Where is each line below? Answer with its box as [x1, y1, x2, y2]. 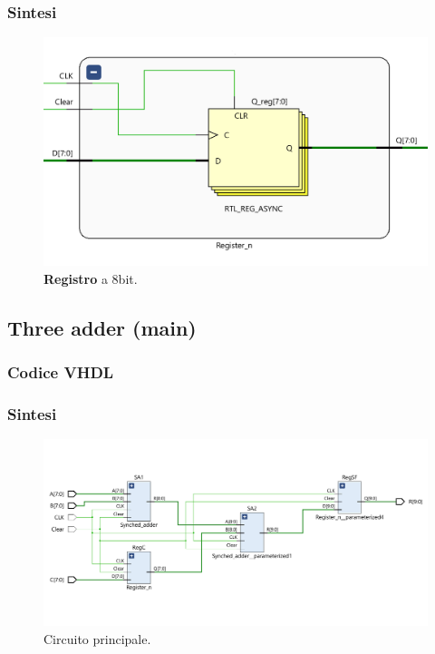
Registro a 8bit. [43, 268, 138, 288]
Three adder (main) [7, 313, 197, 341]
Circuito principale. [43, 629, 151, 648]
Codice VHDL [7, 361, 114, 384]
